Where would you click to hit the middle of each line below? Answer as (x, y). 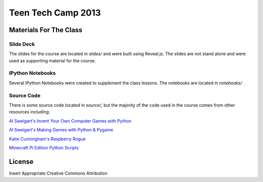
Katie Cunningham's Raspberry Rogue (47, 139)
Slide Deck (22, 44)
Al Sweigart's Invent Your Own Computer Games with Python (70, 121)
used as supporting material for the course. (52, 60)
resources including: (29, 112)
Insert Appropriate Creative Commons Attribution (58, 173)
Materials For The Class (46, 30)
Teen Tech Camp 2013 (55, 13)
